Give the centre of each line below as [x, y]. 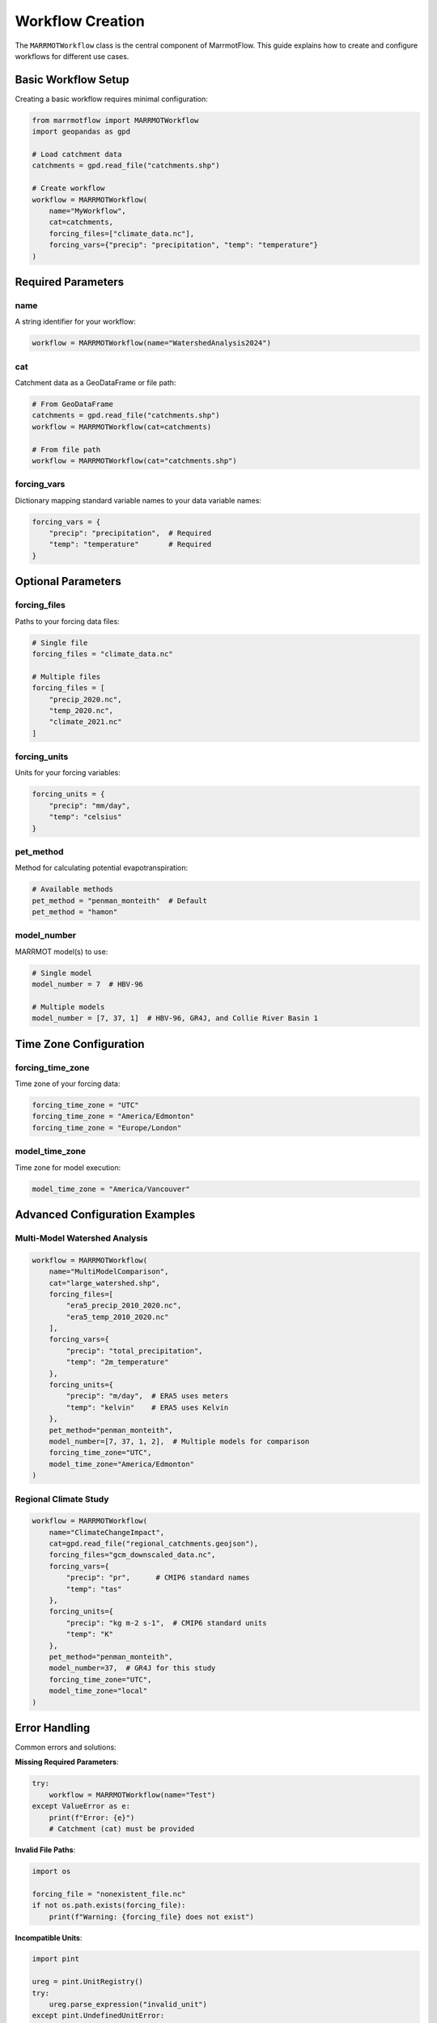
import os [51, 1871]
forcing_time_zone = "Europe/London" [107, 1128]
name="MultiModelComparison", [109, 1272]
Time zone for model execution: [68, 1167]
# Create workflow [68, 189]
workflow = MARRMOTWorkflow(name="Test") [132, 1795]
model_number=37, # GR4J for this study [132, 1668]
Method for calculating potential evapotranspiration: [102, 868]
